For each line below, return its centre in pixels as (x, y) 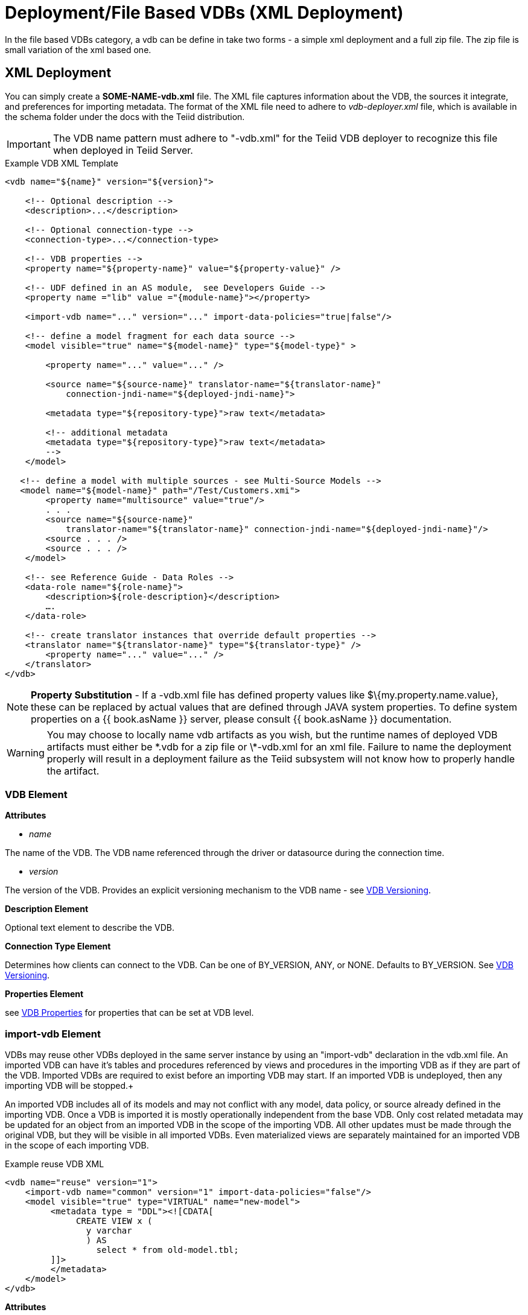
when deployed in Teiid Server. (123, 150)
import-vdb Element (53, 1034)
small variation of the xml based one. (78, 49)
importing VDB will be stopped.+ (69, 1086)
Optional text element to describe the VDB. (90, 928)
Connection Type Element (58, 946)
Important (29, 144)
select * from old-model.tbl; (167, 1250)
